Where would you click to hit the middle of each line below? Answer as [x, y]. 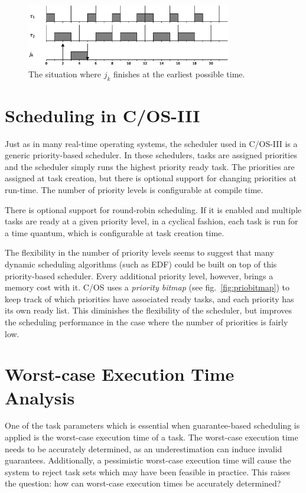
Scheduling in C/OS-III [102, 115]
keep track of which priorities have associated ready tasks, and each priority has [149, 298]
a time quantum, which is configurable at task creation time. [115, 232]
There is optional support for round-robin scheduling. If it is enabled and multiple [153, 209]
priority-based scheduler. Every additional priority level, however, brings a [139, 275]
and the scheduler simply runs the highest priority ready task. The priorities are [150, 166]
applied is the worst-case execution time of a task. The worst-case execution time [152, 437]
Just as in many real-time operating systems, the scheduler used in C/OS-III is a [151, 143]
